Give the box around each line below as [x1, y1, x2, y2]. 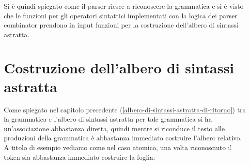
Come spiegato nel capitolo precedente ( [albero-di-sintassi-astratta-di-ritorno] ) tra [4, 104, 246, 114]
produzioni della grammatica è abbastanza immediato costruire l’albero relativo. [4, 133, 242, 143]
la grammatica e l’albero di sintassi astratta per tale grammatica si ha [4, 114, 212, 124]
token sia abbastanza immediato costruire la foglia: [4, 151, 155, 162]
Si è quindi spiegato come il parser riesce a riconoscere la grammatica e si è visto [4, 1, 244, 11]
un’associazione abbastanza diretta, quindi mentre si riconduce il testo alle [4, 123, 225, 133]
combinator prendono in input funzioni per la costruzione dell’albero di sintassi [4, 20, 238, 30]
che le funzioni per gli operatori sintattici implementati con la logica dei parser [4, 10, 237, 20]
